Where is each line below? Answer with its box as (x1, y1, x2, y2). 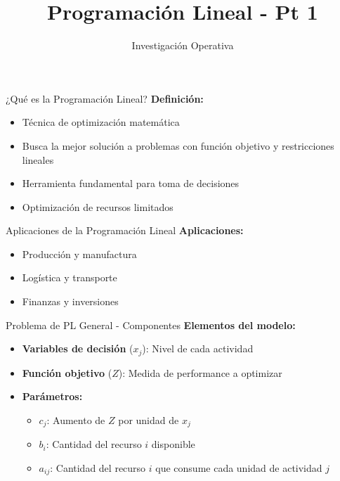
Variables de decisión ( (22, 341, 133, 356)
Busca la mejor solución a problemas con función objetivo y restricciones (22, 138, 334, 153)
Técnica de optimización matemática (22, 115, 180, 129)
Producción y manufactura (22, 246, 137, 261)
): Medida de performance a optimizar (118, 365, 282, 380)
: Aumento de (46, 412, 105, 427)
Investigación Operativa (131, 38, 234, 53)
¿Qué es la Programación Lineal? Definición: (6, 91, 204, 105)
